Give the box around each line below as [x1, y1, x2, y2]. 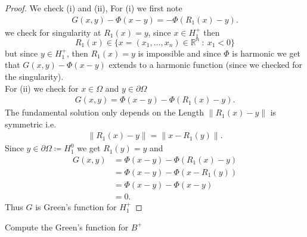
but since [5, 46, 38, 59]
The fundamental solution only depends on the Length [5, 106, 204, 118]
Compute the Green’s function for [5, 220, 129, 233]
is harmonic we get [232, 46, 301, 59]
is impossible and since [138, 46, 221, 59]
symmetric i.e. [5, 117, 57, 130]
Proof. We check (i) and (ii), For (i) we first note [5, 2, 182, 14]
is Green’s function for [35, 201, 117, 213]
